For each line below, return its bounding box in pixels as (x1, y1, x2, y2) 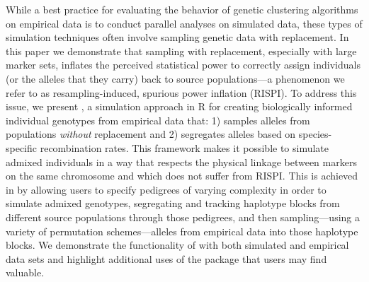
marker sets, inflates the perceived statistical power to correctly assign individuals (6, 57, 361, 72)
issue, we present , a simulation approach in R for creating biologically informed (6, 99, 353, 114)
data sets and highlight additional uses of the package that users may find (6, 251, 327, 266)
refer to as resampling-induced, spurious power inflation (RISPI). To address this (6, 85, 357, 100)
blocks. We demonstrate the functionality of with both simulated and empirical (6, 237, 349, 252)
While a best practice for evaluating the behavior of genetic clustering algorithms (6, 2, 358, 16)
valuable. (6, 265, 45, 280)
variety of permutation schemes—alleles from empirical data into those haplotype (6, 223, 358, 238)
